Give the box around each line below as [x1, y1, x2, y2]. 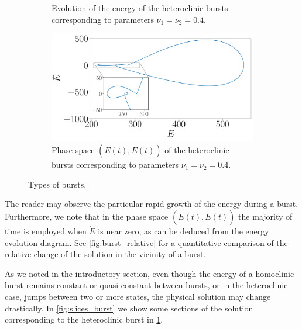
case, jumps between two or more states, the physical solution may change [5, 290, 271, 302]
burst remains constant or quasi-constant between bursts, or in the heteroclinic [5, 279, 288, 291]
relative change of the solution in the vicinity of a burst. [5, 248, 206, 260]
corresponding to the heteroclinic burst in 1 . [5, 313, 163, 325]
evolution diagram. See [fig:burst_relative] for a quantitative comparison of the [5, 236, 288, 248]
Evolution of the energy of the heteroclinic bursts [52, 2, 228, 13]
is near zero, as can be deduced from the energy [98, 224, 269, 237]
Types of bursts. [28, 178, 87, 190]
